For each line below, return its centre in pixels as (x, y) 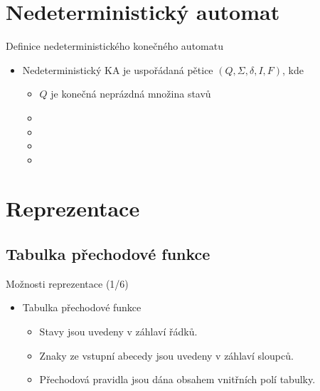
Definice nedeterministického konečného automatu (114, 46)
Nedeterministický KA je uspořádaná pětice (118, 69)
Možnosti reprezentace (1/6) (67, 283)
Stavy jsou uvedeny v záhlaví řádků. (118, 332)
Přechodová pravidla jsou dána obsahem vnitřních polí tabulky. (177, 379)
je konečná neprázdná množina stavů (131, 94)
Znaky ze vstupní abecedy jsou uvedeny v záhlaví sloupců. (166, 355)
